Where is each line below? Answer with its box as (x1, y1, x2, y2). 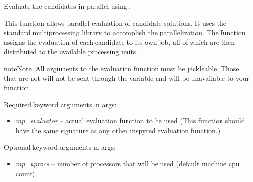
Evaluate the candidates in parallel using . (4, 1, 131, 11)
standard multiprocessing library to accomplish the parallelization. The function (4, 27, 246, 37)
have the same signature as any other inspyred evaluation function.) (15, 125, 221, 135)
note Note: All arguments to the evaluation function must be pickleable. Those (4, 63, 239, 73)
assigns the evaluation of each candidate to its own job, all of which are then (4, 36, 235, 47)
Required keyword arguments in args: (4, 99, 117, 109)
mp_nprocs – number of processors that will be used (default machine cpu (15, 158, 240, 169)
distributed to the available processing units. (4, 46, 138, 57)
